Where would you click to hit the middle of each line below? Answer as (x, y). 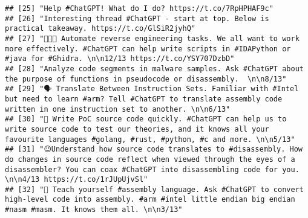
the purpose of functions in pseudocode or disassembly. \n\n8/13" (146, 79)
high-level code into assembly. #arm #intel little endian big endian (150, 200)
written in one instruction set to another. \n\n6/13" (118, 109)
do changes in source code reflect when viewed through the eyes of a (150, 159)
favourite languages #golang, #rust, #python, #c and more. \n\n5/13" (150, 139)
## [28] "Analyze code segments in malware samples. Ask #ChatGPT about (154, 69)
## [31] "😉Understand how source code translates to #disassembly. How (154, 149)
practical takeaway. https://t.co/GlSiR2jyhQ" (100, 29)
